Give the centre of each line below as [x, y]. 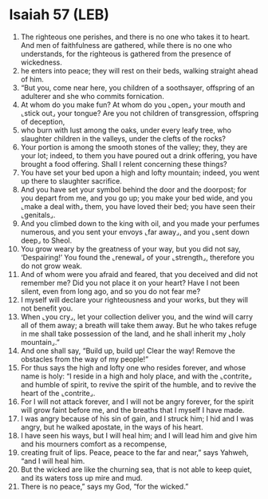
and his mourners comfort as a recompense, [94, 444]
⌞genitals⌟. [38, 215]
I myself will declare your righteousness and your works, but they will [134, 299]
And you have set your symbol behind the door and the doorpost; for [134, 189]
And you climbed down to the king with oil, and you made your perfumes [140, 223]
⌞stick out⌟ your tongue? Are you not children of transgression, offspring [140, 113]
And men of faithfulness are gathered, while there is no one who [126, 45]
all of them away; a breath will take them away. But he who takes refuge [139, 325]
